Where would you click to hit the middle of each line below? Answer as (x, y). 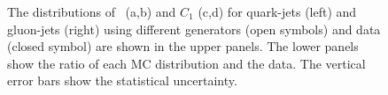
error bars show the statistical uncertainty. (122, 80)
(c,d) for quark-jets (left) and (277, 11)
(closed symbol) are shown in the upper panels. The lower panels (183, 46)
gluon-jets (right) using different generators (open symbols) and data (194, 29)
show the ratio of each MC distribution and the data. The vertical (186, 63)
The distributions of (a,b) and (92, 11)
